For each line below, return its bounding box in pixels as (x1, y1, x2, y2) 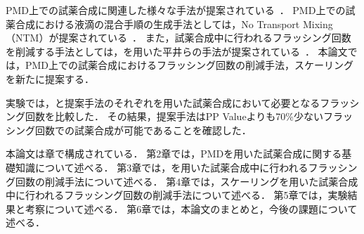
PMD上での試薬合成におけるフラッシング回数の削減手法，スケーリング (25, 58, 354, 72)
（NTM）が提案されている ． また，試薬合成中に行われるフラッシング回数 (6, 30, 351, 45)
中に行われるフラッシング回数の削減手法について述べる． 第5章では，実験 (6, 188, 348, 202)
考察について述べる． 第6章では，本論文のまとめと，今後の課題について (25, 201, 358, 216)
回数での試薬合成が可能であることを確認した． (34, 122, 252, 137)
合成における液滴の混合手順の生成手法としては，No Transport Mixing (15, 16, 333, 31)
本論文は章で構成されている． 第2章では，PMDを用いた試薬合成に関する (6, 146, 342, 161)
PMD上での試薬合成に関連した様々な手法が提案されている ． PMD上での (6, 3, 346, 17)
